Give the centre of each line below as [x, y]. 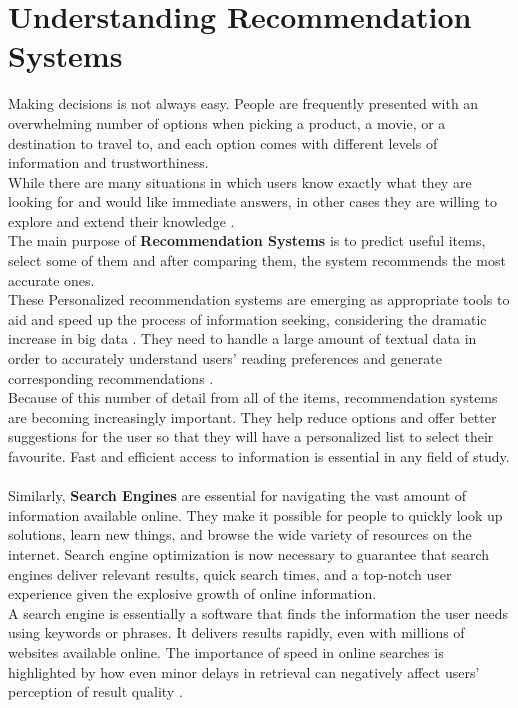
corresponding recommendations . [111, 377]
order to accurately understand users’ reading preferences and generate [225, 358]
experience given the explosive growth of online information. [192, 593]
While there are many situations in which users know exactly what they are [240, 181]
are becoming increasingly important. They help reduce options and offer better [252, 416]
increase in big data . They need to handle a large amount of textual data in [242, 338]
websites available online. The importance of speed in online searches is [226, 651]
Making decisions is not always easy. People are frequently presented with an [243, 103]
